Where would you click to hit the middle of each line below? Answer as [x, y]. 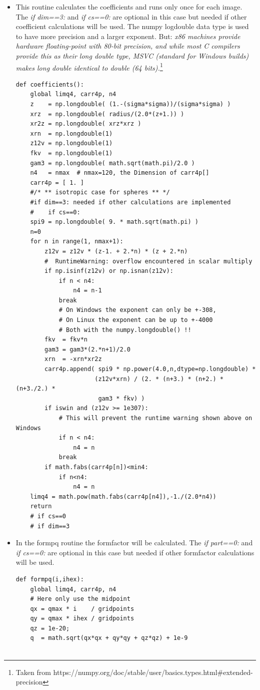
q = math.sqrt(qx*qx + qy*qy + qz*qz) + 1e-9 [109, 638]
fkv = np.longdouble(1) [71, 153]
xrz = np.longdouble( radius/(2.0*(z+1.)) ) [107, 114]
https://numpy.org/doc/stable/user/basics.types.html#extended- [153, 672]
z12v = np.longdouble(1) [71, 143]
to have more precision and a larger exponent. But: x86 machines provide [128, 36]
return [41, 506]
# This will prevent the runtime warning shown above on [155, 418]
